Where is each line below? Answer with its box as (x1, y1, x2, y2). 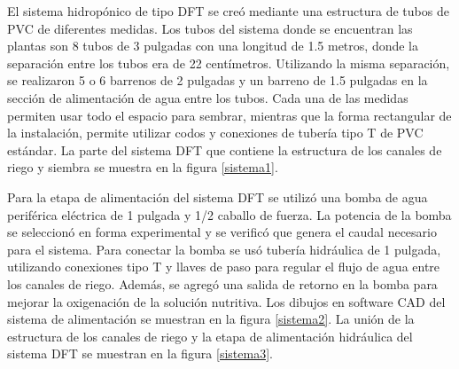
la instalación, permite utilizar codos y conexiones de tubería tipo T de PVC (7, 123, 424, 142)
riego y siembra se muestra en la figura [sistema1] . (7, 158, 278, 177)
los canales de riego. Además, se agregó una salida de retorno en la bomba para (7, 274, 438, 293)
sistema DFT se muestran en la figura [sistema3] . (7, 344, 273, 363)
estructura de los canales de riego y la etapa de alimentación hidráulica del (7, 326, 413, 345)
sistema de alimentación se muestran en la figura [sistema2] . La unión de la (7, 310, 415, 328)
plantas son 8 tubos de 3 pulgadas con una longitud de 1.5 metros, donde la (7, 36, 419, 55)
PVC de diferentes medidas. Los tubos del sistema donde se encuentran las (7, 19, 413, 37)
